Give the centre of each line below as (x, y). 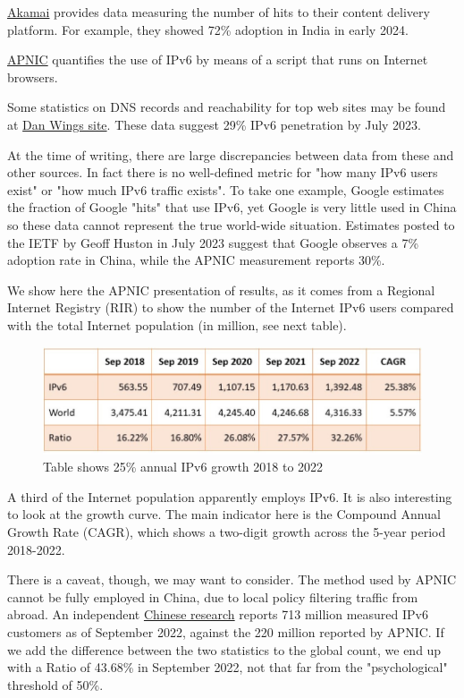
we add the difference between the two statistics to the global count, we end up (224, 649)
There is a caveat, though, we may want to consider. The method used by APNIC (232, 579)
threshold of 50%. (55, 684)
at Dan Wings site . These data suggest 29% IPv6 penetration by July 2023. (215, 124)
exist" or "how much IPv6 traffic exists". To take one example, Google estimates (226, 189)
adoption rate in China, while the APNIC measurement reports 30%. (196, 260)
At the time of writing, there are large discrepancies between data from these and (231, 154)
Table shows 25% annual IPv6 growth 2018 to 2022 (183, 467)
